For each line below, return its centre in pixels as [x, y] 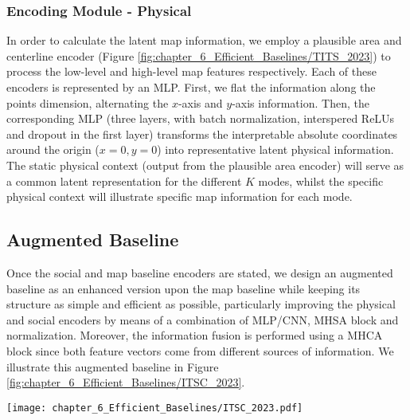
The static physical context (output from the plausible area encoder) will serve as [205, 165]
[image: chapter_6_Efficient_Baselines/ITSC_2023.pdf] [155, 408]
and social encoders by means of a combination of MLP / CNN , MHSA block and [203, 319]
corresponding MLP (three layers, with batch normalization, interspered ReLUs [201, 118]
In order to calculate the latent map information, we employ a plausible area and [204, 40]
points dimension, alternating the [88, 102]
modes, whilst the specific [321, 181]
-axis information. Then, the [301, 102]
